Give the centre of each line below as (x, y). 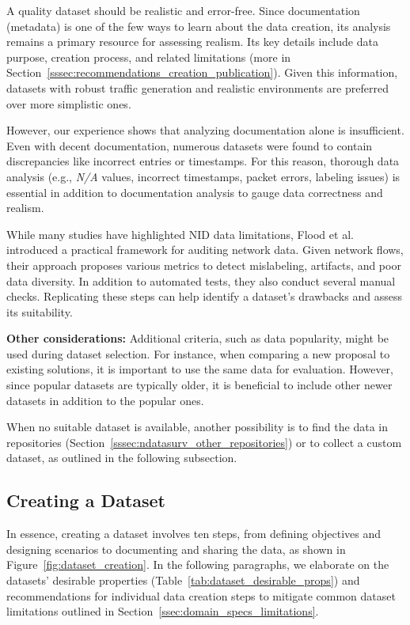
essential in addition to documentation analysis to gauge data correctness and (195, 192)
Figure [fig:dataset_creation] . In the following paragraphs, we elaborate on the (198, 564)
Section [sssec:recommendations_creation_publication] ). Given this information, (202, 72)
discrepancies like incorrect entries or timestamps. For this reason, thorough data (203, 161)
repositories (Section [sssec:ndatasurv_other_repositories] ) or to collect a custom (204, 442)
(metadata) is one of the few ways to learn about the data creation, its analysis (199, 26)
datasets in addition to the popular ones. (105, 400)
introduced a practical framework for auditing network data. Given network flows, (205, 250)
